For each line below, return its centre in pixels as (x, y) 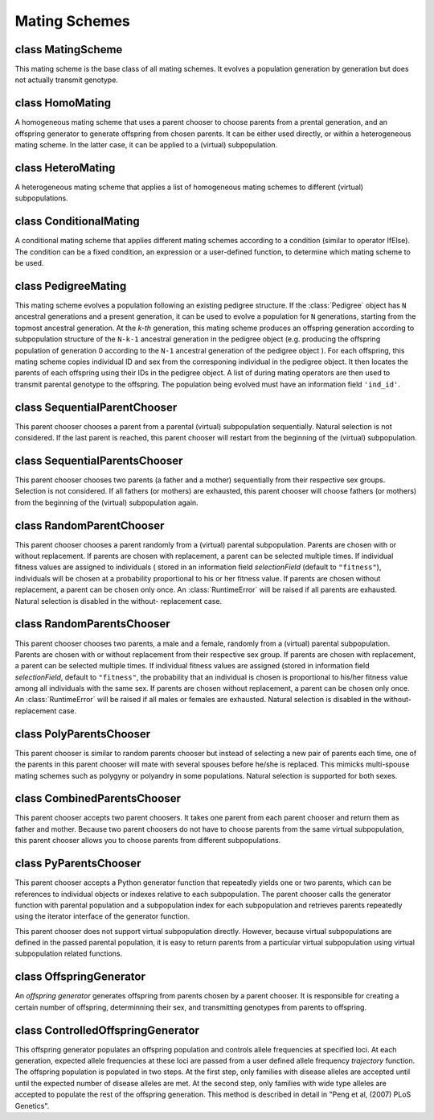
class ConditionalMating (77, 221)
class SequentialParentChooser (96, 407)
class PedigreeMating (71, 286)
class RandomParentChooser (90, 525)
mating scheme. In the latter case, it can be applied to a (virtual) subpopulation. (146, 145)
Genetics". (32, 1106)
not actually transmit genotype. (66, 80)
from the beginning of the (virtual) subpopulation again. (106, 502)
